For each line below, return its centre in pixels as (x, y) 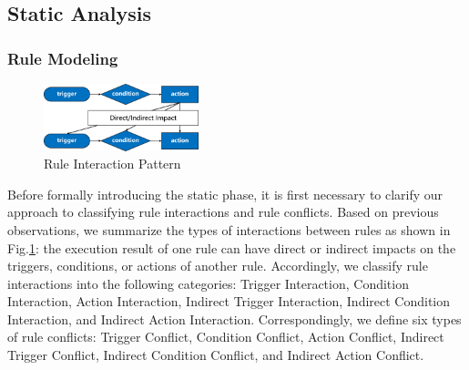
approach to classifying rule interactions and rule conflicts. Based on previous (223, 212)
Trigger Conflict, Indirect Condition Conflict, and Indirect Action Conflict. (216, 355)
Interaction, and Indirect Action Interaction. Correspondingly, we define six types (234, 319)
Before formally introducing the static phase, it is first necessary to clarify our (225, 194)
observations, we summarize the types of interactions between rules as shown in (229, 229)
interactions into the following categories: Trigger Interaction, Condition (208, 283)
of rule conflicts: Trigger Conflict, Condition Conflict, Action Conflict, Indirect (226, 337)
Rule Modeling (63, 58)
